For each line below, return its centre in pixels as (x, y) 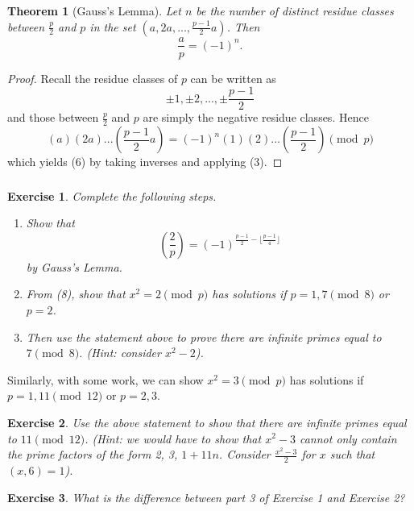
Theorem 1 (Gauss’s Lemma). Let (94, 10)
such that (352, 454)
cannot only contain (348, 438)
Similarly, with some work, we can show (106, 379)
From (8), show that (76, 294)
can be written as (233, 78)
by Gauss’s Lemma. (74, 266)
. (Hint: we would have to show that (173, 438)
